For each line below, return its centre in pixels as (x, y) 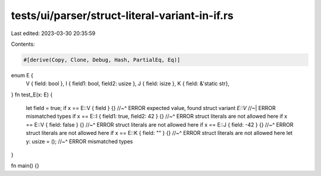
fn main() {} (25, 166)
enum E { (22, 75)
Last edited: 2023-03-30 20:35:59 (53, 33)
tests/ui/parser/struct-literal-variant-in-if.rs (122, 15)
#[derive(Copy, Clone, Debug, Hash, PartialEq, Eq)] (102, 60)
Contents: (23, 44)
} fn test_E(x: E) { (32, 95)
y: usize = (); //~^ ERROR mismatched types (79, 141)
